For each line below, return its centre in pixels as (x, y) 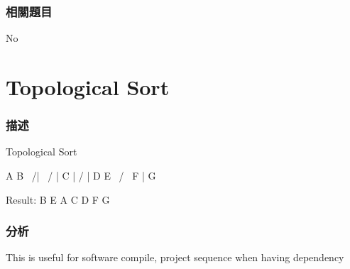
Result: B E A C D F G (58, 199)
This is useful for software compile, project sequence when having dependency (175, 257)
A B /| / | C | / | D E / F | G (81, 175)
